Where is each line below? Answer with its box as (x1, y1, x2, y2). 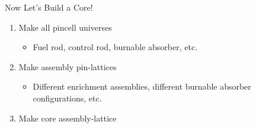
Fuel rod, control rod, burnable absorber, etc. (33, 41, 198, 53)
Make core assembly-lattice (18, 111, 117, 124)
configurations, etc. (33, 91, 102, 104)
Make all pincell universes (18, 21, 112, 33)
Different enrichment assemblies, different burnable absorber (33, 80, 251, 93)
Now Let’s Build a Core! (5, 1, 93, 13)
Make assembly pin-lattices (18, 60, 117, 73)
